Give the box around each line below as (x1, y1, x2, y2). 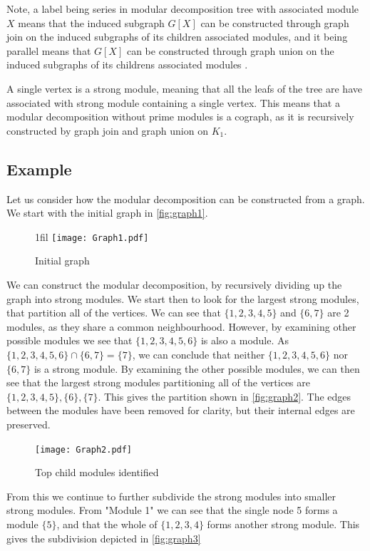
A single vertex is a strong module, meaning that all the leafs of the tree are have (6, 81, 362, 96)
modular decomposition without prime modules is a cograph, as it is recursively (6, 109, 354, 124)
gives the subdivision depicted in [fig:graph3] (6, 530, 201, 545)
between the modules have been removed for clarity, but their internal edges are (6, 403, 355, 418)
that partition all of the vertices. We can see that (6, 305, 221, 320)
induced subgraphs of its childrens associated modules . (6, 57, 248, 72)
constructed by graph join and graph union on (6, 123, 208, 138)
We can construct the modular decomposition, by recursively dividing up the (6, 277, 342, 292)
